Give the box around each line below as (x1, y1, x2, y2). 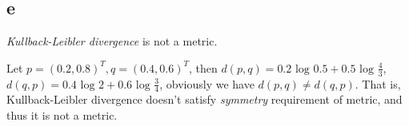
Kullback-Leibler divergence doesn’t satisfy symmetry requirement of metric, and (6, 91, 403, 108)
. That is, (355, 75, 401, 92)
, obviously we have (159, 75, 255, 92)
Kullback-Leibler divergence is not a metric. (6, 33, 218, 49)
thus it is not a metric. (6, 107, 118, 124)
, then (188, 59, 218, 76)
